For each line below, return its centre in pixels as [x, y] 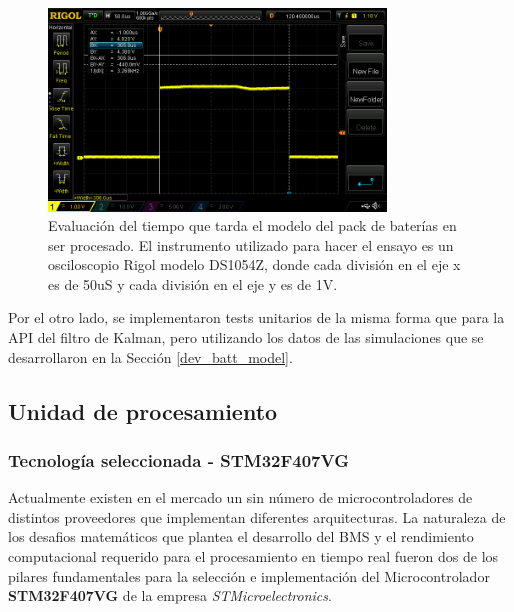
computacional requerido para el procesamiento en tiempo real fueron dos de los [253, 556]
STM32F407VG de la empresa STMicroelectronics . [170, 595]
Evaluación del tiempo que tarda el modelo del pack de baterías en [252, 225]
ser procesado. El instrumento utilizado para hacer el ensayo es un [251, 244]
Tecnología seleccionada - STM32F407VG [179, 459]
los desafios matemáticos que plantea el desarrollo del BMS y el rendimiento [241, 536]
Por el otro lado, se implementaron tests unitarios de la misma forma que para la [256, 317]
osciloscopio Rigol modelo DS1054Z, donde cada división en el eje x [254, 264]
